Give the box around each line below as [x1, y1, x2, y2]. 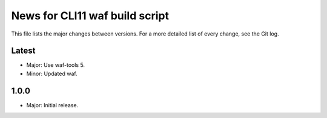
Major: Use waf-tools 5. [26, 61, 85, 69]
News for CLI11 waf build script [11, 9, 170, 22]
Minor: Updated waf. [26, 70, 78, 77]
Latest [11, 46, 36, 56]
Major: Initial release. [26, 101, 79, 108]
